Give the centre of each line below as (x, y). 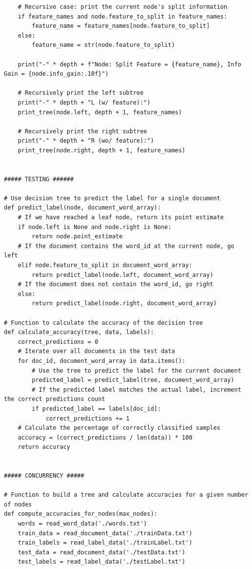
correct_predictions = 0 (58, 342)
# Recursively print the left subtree (81, 93)
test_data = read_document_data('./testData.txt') (102, 552)
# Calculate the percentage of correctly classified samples (119, 428)
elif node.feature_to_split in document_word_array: (105, 265)
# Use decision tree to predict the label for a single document (112, 198)
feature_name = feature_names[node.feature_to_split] (121, 26)
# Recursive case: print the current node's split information (123, 7)
